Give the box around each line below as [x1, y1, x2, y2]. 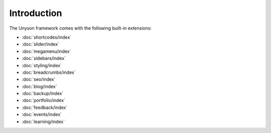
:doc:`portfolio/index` [22, 97, 65, 103]
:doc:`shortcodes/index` [22, 34, 72, 40]
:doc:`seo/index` [22, 76, 56, 82]
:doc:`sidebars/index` [22, 55, 66, 61]
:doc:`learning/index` [22, 118, 65, 124]
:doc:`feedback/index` [22, 104, 68, 110]
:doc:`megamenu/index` [22, 48, 71, 54]
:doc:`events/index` [22, 111, 62, 117]
